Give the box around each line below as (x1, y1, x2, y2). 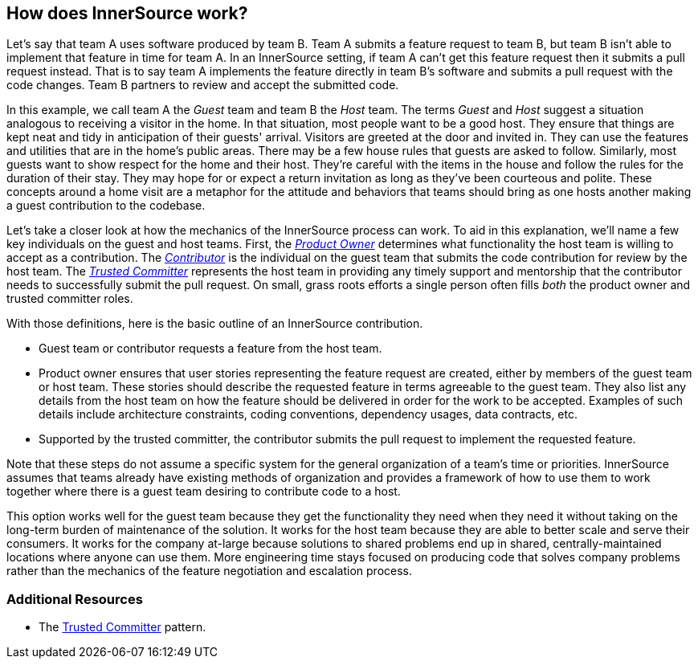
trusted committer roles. (6, 292, 133, 306)
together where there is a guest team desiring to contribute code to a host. (6, 484, 401, 499)
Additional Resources (6, 590, 143, 607)
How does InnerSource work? (6, 3, 248, 23)
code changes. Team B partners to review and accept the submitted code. (6, 78, 399, 92)
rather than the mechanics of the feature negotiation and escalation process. (6, 564, 413, 578)
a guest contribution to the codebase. (6, 198, 206, 213)
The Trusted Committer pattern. (39, 620, 206, 634)
